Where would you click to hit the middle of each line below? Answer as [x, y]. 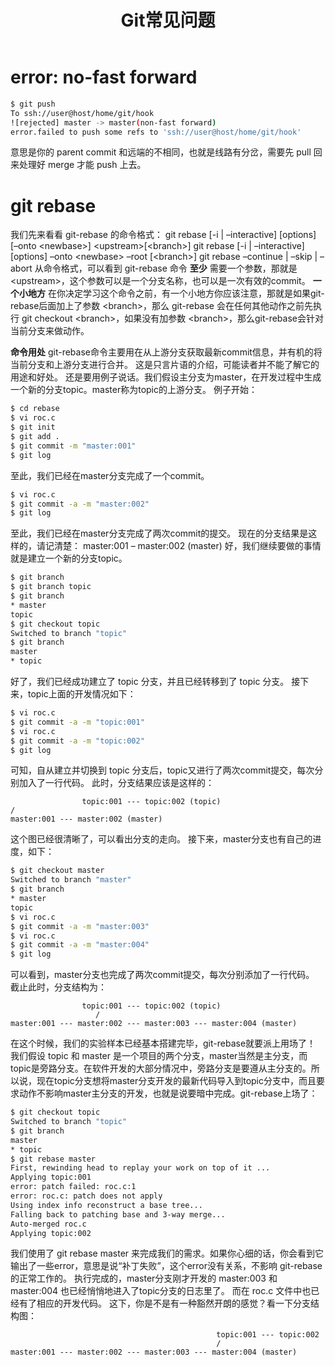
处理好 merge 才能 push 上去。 [82, 165]
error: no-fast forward [104, 77]
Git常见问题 [168, 20]
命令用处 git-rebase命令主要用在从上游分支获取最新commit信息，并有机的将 [166, 352]
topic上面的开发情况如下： [82, 694]
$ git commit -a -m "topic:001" [77, 722]
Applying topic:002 [51, 1233]
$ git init [33, 427]
